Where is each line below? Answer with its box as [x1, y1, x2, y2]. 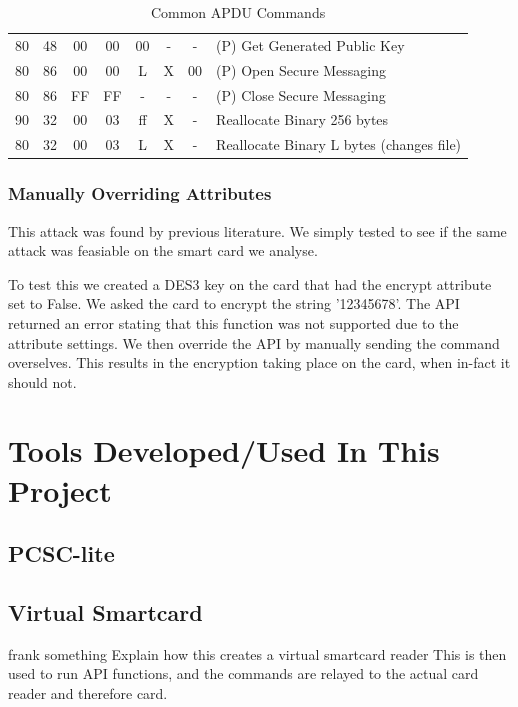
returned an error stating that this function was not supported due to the [8, 312, 459, 333]
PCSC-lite [8, 538, 115, 569]
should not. [8, 371, 77, 392]
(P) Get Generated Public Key [216, 34, 405, 55]
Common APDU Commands [150, 2, 326, 22]
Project [8, 469, 112, 510]
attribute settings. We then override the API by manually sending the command [8, 332, 500, 353]
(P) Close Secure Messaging [216, 84, 386, 105]
